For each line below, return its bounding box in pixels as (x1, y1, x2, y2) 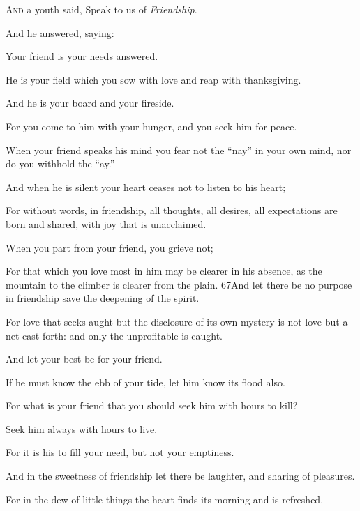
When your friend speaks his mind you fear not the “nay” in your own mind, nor (6, 142, 352, 157)
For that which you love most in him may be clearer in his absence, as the (6, 264, 322, 278)
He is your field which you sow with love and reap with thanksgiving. (6, 72, 301, 86)
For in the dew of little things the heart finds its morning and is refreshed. (6, 491, 324, 506)
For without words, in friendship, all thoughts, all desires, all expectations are (6, 203, 338, 218)
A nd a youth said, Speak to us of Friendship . (6, 2, 197, 16)
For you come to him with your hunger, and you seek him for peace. (6, 119, 297, 133)
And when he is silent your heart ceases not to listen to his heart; (6, 179, 286, 194)
